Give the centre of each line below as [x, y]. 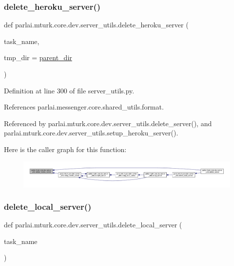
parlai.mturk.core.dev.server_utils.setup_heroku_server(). [91, 133]
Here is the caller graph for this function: [65, 149]
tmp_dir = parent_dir [38, 57]
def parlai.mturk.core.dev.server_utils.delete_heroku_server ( [96, 25]
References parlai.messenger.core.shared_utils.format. [84, 107]
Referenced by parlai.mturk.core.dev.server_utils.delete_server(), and [108, 123]
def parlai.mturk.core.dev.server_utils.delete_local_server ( [93, 225]
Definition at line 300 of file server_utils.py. [69, 90]
